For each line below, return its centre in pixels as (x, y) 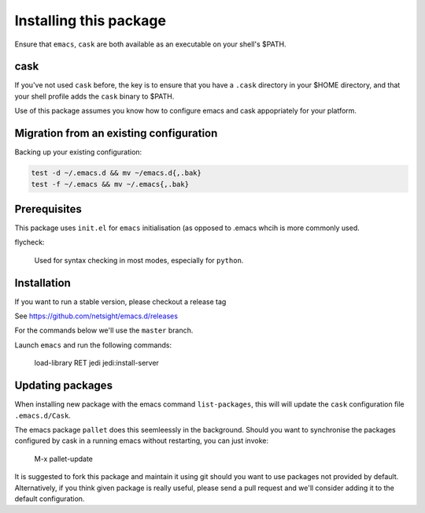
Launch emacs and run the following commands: (93, 345)
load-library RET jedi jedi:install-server (96, 363)
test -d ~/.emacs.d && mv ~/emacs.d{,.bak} (116, 173)
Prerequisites (48, 209)
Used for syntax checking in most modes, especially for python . (139, 260)
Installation (42, 283)
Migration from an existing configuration (116, 134)
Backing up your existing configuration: (78, 152)
